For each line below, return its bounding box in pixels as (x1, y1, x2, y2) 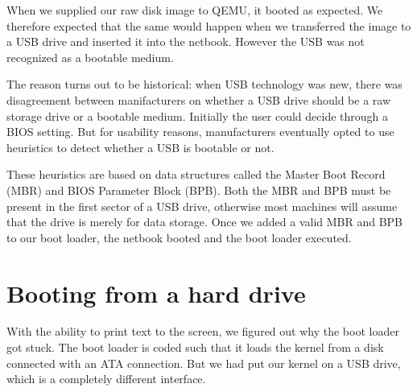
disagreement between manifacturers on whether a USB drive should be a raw (6, 91, 391, 108)
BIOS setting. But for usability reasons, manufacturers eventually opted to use (6, 123, 394, 140)
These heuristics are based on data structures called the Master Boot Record (6, 166, 386, 183)
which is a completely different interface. (6, 370, 206, 387)
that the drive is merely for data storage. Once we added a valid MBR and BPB (6, 213, 403, 230)
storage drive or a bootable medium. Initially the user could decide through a (6, 107, 389, 124)
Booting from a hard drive (6, 276, 306, 309)
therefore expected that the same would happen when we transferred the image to (6, 17, 411, 34)
